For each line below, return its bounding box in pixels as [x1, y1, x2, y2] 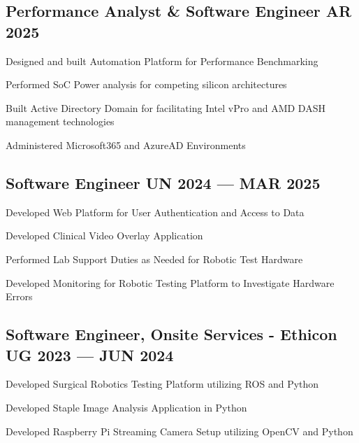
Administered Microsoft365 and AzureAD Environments [6, 137, 246, 152]
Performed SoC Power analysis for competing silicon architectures [6, 77, 287, 92]
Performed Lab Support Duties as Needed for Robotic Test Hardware [6, 251, 303, 266]
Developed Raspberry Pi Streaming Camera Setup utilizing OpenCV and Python [6, 423, 353, 438]
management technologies [6, 114, 115, 129]
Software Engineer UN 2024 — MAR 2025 [6, 171, 321, 193]
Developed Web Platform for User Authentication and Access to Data [6, 204, 305, 219]
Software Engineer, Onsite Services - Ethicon [6, 323, 337, 345]
